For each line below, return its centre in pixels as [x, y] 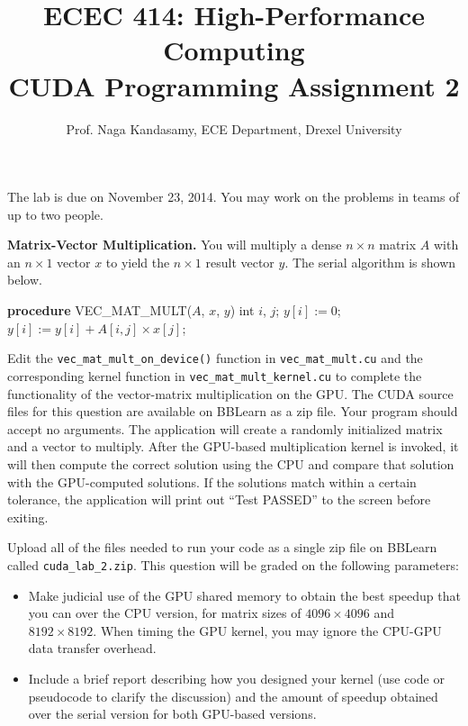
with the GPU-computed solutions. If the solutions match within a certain [212, 481]
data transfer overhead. [92, 648]
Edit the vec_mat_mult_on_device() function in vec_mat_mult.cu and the [215, 358]
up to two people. [55, 214]
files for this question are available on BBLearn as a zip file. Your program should [233, 411]
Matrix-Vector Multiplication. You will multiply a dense [175, 245]
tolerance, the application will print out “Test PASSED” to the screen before [219, 499]
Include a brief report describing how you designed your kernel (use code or [236, 678]
